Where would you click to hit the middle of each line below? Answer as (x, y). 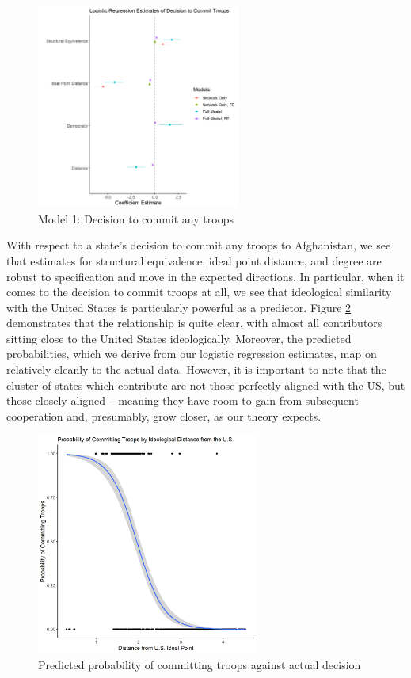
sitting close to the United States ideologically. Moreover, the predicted (179, 338)
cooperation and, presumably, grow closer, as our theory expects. (164, 415)
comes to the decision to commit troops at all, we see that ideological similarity (199, 292)
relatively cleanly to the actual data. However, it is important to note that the (196, 369)
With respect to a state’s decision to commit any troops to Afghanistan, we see (199, 245)
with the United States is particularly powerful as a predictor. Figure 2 (179, 307)
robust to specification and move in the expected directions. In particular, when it (205, 276)
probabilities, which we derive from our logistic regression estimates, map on (192, 354)
